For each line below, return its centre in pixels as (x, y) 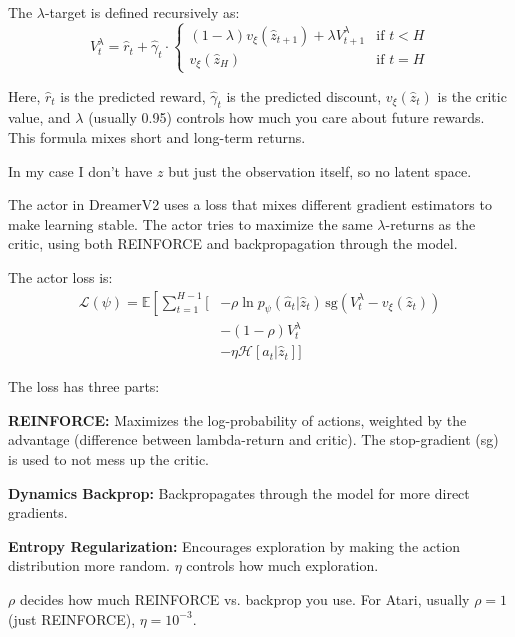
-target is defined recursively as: (142, 12)
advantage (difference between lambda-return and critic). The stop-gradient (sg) (253, 439)
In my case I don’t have (80, 170)
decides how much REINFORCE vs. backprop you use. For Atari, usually (244, 598)
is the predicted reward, (133, 95)
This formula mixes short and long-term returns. (157, 137)
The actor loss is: (60, 276)
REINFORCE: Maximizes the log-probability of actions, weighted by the (237, 419)
